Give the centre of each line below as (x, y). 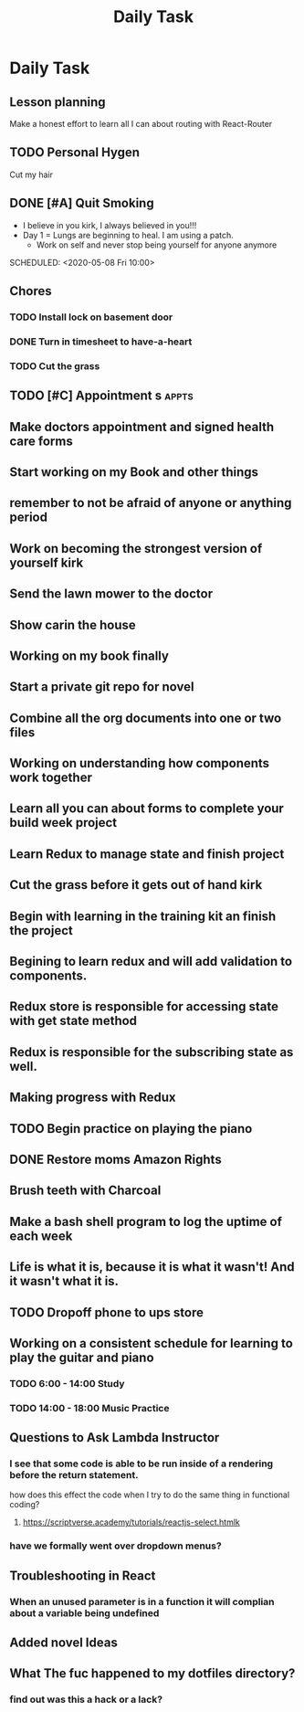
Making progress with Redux (93, 1098)
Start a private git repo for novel (102, 687)
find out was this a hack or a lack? (86, 1699)
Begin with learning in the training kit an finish (143, 916)
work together (51, 778)
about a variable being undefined (84, 1612)
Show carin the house (73, 624)
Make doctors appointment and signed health (142, 427)
